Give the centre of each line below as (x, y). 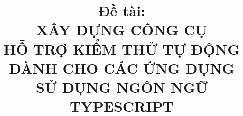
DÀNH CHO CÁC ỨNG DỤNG (122, 68)
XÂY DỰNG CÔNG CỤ (122, 29)
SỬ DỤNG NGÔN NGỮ (122, 87)
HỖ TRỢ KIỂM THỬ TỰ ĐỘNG (122, 48)
